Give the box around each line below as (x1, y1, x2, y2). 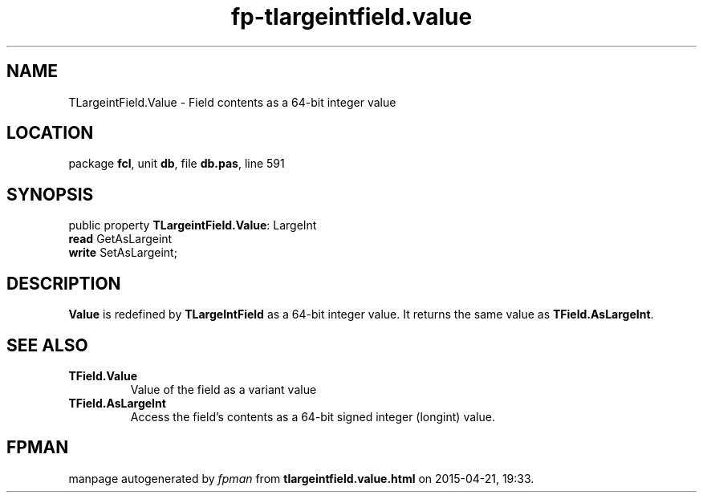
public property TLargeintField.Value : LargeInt (68, 218, 317, 233)
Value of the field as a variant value (130, 382, 317, 396)
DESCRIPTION (6, 273, 121, 294)
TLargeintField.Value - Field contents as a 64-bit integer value (68, 95, 396, 109)
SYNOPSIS (6, 184, 94, 205)
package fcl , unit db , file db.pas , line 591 (68, 156, 285, 171)
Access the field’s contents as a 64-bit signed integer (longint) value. (130, 409, 495, 424)
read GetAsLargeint (68, 232, 173, 246)
